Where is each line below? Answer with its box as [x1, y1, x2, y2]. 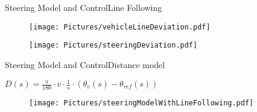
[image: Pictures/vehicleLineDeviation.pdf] [29, 22, 211, 31]
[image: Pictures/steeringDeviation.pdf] [29, 41, 198, 50]
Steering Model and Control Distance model [5, 58, 165, 70]
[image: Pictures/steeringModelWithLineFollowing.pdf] [29, 98, 254, 107]
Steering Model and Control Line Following [5, 1, 162, 13]
